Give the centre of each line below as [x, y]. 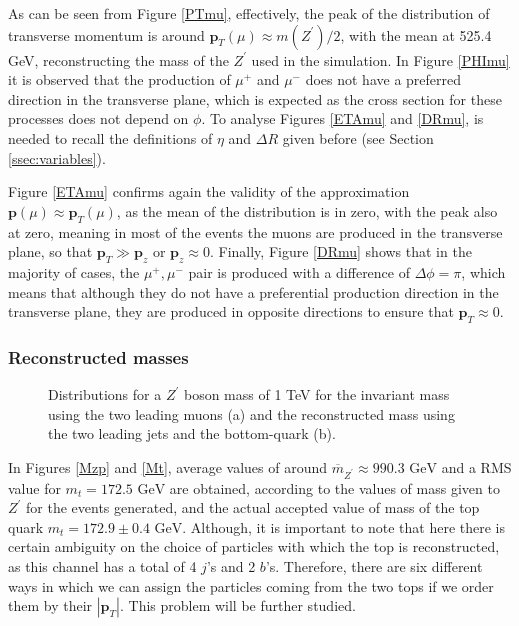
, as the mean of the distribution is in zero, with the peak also [307, 210]
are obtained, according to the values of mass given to [334, 487]
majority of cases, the [74, 271]
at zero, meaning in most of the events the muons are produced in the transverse [255, 231]
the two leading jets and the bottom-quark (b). [192, 433]
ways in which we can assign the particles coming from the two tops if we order [251, 585]
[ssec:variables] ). [57, 157]
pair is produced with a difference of [299, 271]
